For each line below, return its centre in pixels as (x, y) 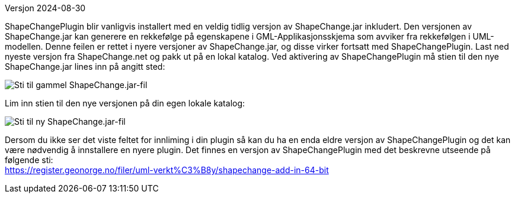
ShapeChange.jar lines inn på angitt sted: (85, 66)
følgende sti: (29, 160)
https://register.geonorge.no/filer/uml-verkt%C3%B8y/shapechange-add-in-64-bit (167, 170)
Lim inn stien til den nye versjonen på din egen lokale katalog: (125, 103)
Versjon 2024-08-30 (45, 8)
